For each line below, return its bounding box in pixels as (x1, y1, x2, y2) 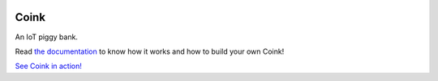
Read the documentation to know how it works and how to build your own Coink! (15, 47, 285, 56)
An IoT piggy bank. (15, 32, 79, 42)
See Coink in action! (15, 61, 83, 71)
